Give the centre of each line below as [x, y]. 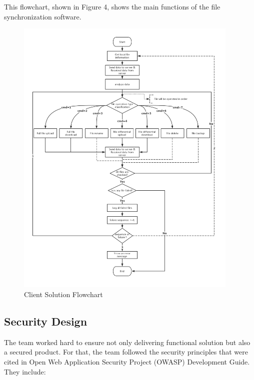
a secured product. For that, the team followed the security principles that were [126, 352]
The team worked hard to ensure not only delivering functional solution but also [127, 342]
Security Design [46, 321]
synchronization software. [43, 16]
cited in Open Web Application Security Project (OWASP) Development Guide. [127, 361]
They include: [25, 371]
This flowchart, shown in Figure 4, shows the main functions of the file [112, 6]
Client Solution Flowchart [63, 294]
